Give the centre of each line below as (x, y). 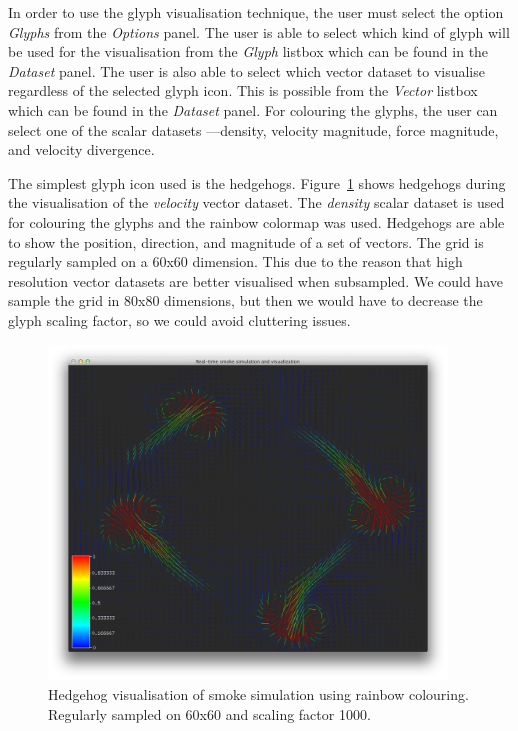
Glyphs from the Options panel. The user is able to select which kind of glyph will (259, 31)
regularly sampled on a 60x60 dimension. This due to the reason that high (235, 261)
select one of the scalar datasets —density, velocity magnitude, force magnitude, (253, 129)
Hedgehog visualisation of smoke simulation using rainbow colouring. (258, 694)
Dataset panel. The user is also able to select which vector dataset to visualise (246, 70)
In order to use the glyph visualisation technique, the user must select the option (256, 12)
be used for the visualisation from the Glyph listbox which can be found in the (248, 51)
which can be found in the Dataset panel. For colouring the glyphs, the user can (253, 109)
